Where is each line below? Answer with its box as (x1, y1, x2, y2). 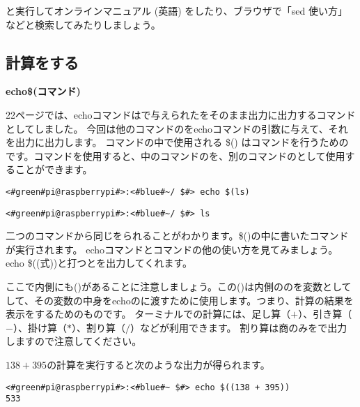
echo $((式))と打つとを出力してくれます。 (6, 256, 193, 270)
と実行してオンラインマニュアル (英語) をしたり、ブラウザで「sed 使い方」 (6, 3, 347, 17)
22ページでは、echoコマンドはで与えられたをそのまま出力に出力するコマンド (6, 107, 356, 121)
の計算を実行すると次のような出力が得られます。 (47, 357, 270, 372)
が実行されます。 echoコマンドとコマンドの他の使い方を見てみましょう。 (6, 242, 338, 256)
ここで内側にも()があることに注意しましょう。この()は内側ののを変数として (6, 279, 352, 294)
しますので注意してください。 (6, 334, 142, 348)
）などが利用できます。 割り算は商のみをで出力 (130, 320, 347, 334)
